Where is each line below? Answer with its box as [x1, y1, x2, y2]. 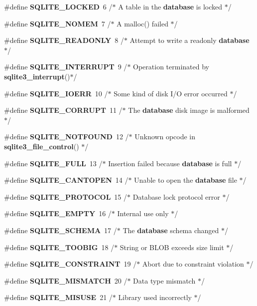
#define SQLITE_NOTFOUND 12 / [4, 131, 129, 142]
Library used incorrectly [118, 292, 192, 303]
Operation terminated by [133, 61, 209, 72]
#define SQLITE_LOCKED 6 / [4, 1, 113, 11]
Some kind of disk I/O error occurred [114, 88, 228, 98]
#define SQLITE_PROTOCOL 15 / [4, 191, 128, 202]
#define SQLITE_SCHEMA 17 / [4, 225, 117, 235]
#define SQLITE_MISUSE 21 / [4, 292, 113, 303]
